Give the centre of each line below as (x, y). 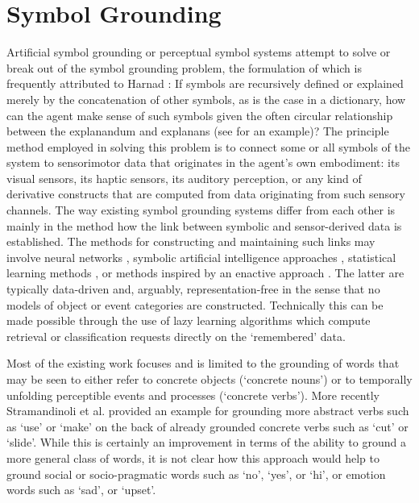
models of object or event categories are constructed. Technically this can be (195, 304)
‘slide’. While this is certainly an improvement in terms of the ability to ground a (206, 442)
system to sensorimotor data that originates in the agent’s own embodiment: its (203, 162)
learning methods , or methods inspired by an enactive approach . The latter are (205, 273)
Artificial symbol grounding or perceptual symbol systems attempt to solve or (199, 52)
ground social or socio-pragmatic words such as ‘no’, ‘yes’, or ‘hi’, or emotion (196, 474)
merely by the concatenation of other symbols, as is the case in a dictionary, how (206, 99)
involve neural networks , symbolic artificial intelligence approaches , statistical (201, 257)
